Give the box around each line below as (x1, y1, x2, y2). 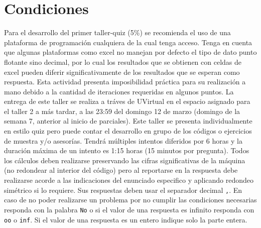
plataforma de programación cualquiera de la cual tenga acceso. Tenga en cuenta (4, 37, 252, 47)
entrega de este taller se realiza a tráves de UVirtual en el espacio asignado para (4, 96, 250, 106)
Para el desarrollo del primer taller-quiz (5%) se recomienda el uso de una (4, 27, 231, 38)
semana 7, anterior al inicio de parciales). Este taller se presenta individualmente (4, 116, 252, 126)
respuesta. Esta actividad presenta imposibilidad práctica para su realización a (4, 76, 246, 87)
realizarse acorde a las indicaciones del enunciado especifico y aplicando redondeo (4, 175, 254, 185)
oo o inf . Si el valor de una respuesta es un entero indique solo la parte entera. (4, 214, 247, 224)
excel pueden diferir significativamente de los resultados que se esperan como (4, 66, 240, 77)
